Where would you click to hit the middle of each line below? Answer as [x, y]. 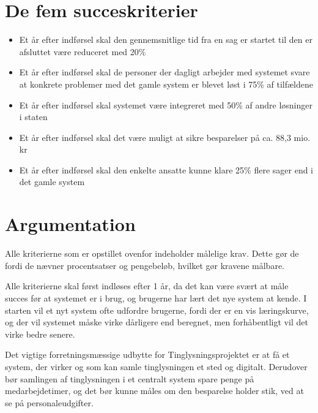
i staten [33, 117]
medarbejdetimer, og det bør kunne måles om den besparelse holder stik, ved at [154, 391]
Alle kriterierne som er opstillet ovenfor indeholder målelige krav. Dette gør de [152, 253]
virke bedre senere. [40, 334]
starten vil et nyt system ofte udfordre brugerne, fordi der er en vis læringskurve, [157, 310]
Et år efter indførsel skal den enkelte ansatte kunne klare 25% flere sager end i [166, 169]
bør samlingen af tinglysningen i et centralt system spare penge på [130, 378]
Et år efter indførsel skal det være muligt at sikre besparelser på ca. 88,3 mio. [165, 137]
